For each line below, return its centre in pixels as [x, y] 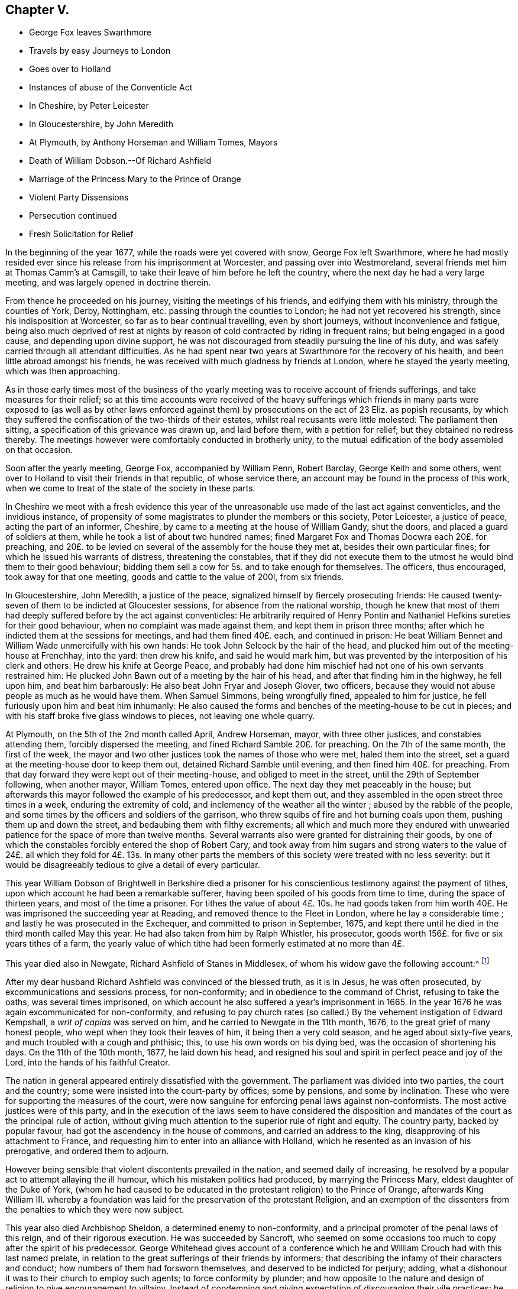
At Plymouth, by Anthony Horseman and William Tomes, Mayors [153, 142]
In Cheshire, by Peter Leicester [89, 106]
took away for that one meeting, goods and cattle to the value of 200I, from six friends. [175, 577]
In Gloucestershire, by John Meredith [101, 124]
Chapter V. [38, 10]
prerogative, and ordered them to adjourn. [87, 1151]
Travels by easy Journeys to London [100, 51]
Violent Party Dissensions [79, 197]
